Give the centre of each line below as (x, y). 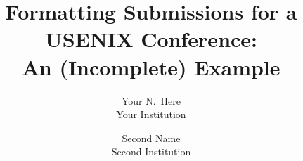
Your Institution (151, 114)
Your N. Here (151, 100)
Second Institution (151, 152)
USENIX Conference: (151, 39)
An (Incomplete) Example (151, 66)
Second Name (151, 137)
